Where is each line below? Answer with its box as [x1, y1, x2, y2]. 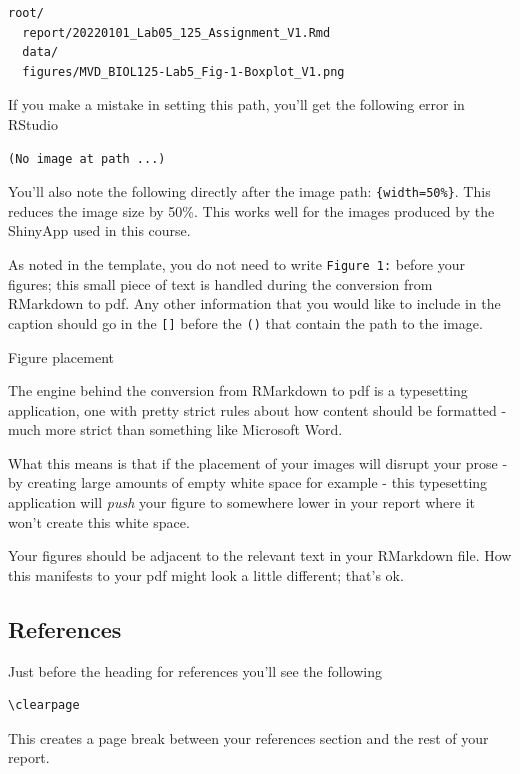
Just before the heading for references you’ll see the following [8, 660, 382, 681]
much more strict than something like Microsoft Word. [8, 419, 343, 440]
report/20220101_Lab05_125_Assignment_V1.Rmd [22, 25, 331, 40]
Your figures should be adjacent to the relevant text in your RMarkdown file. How [8, 545, 512, 566]
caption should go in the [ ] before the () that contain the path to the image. [8, 312, 483, 333]
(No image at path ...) [8, 151, 166, 166]
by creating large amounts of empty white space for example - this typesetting [8, 472, 488, 493]
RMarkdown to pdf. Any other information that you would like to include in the [8, 293, 501, 314]
